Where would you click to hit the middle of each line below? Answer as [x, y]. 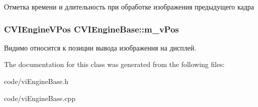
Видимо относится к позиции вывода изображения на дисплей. [100, 47]
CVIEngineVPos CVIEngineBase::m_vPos [92, 29]
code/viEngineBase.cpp [40, 98]
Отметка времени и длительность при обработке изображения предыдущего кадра [129, 6]
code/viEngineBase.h [36, 81]
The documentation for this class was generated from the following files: [114, 64]
